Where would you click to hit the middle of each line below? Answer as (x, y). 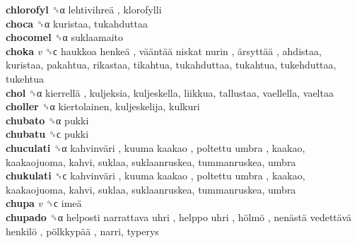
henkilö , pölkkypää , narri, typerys (82, 231)
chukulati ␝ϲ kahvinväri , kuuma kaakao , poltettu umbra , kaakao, (156, 176)
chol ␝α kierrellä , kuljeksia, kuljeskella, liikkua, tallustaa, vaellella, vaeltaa (170, 92)
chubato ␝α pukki (47, 120)
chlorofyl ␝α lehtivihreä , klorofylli (84, 9)
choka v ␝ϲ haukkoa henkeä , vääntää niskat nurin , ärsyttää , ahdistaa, (164, 51)
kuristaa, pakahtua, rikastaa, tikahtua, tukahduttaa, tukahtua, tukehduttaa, (171, 65)
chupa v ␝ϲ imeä (44, 203)
